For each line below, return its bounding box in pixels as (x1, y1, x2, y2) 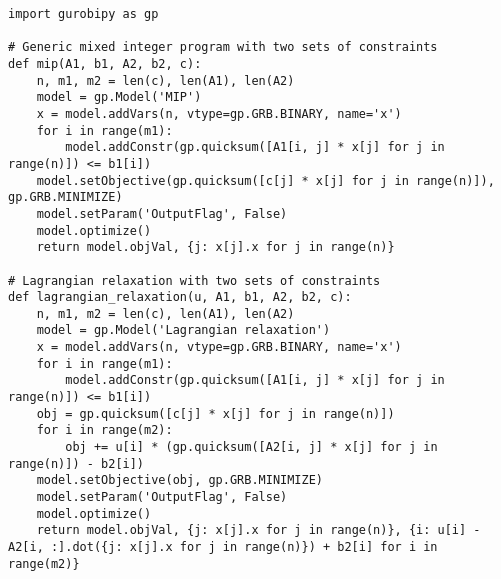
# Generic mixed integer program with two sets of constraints (8, 40, 438, 55)
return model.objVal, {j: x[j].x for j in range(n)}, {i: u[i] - (36, 523, 481, 538)
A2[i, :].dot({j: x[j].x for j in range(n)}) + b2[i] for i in (8, 540, 438, 554)
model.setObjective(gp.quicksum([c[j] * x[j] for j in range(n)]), (36, 173, 495, 188)
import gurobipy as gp (8, 7, 159, 21)
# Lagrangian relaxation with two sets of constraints (8, 273, 381, 288)
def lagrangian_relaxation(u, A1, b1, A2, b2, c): (8, 290, 352, 305)
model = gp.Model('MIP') (36, 90, 202, 105)
